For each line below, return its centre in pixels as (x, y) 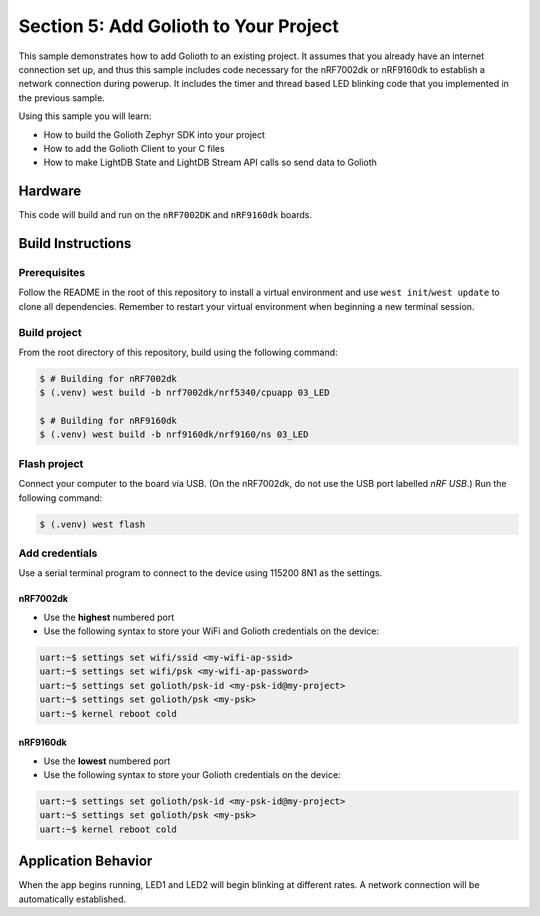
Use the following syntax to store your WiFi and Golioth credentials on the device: (211, 631)
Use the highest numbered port (109, 617)
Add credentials (58, 553)
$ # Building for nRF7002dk (108, 378)
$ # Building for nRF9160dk (108, 421)
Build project (50, 332)
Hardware (50, 191)
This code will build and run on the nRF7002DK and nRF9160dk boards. (165, 215)
